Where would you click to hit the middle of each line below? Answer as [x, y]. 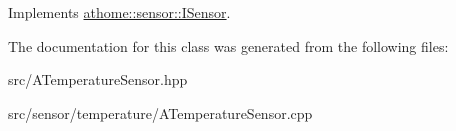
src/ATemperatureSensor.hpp [98, 79]
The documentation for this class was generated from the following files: [228, 45]
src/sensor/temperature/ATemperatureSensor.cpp [160, 112]
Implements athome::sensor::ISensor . [119, 12]
